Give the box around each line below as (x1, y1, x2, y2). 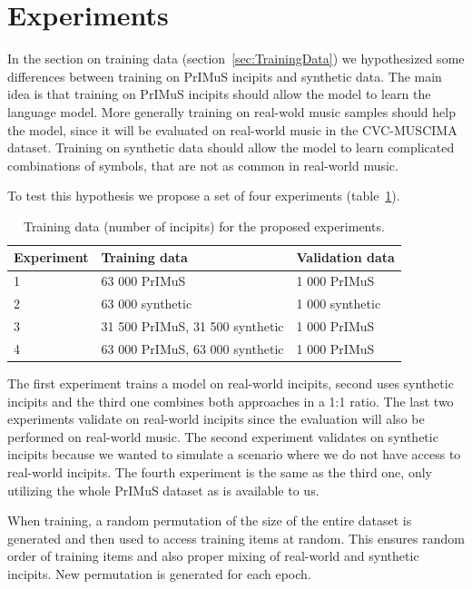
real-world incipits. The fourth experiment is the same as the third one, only (7, 462, 432, 481)
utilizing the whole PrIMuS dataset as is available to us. (7, 480, 320, 499)
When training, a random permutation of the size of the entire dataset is (7, 511, 412, 530)
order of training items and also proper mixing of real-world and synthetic (7, 546, 419, 565)
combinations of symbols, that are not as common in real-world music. (7, 155, 398, 174)
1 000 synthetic (296, 294, 381, 313)
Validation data (296, 248, 395, 267)
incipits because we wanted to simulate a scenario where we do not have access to (7, 445, 461, 464)
